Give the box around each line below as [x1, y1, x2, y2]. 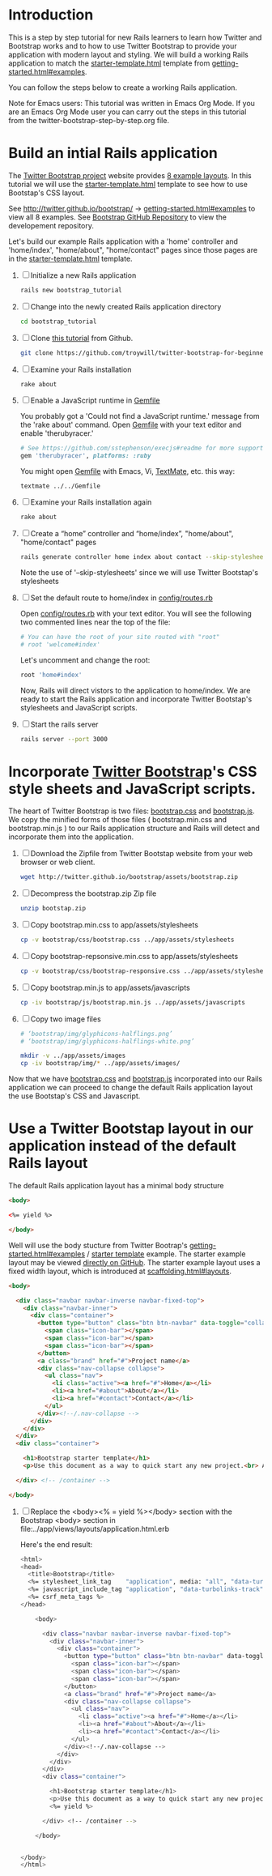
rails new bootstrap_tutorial [19, 286, 123, 294]
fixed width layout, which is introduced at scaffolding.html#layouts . [8, 1266, 232, 1276]
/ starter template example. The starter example [87, 1249, 246, 1259]
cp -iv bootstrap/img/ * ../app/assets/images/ [19, 1060, 181, 1068]
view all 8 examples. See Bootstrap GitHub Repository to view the [8, 212, 227, 222]
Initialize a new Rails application [30, 270, 137, 280]
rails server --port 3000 [19, 735, 108, 743]
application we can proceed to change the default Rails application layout [8, 1083, 253, 1093]
